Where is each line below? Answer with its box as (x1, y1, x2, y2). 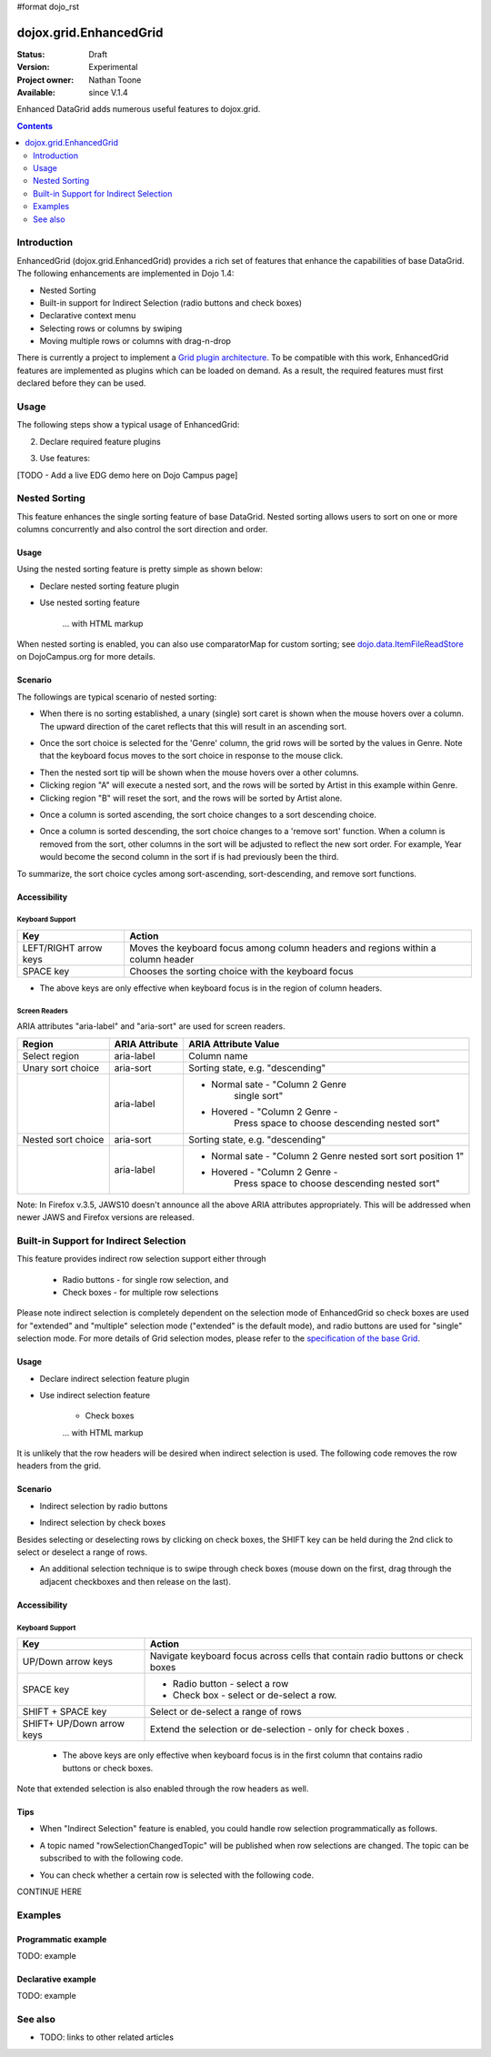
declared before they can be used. (16, 378, 146, 388)
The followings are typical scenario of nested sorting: (16, 691, 217, 702)
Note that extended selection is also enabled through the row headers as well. (16, 1783, 309, 1794)
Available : (16, 87, 56, 98)
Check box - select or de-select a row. (173, 1689, 337, 1701)
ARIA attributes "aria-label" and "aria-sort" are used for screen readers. (16, 1021, 286, 1032)
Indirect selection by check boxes (39, 1518, 166, 1528)
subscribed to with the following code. (39, 1852, 184, 1864)
